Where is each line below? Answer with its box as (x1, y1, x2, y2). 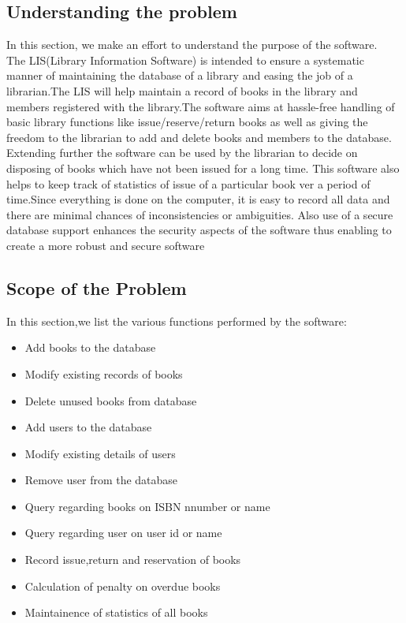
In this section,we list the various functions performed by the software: (6, 312, 347, 329)
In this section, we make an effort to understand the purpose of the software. (6, 36, 378, 53)
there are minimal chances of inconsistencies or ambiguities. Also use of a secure (6, 206, 393, 222)
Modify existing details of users (24, 445, 176, 461)
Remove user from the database (24, 472, 178, 488)
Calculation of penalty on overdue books (24, 577, 221, 594)
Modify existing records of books (24, 365, 183, 382)
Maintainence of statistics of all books (24, 604, 208, 621)
